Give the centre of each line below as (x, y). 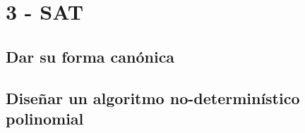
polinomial (45, 118)
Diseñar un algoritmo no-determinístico (153, 97)
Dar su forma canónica (90, 56)
